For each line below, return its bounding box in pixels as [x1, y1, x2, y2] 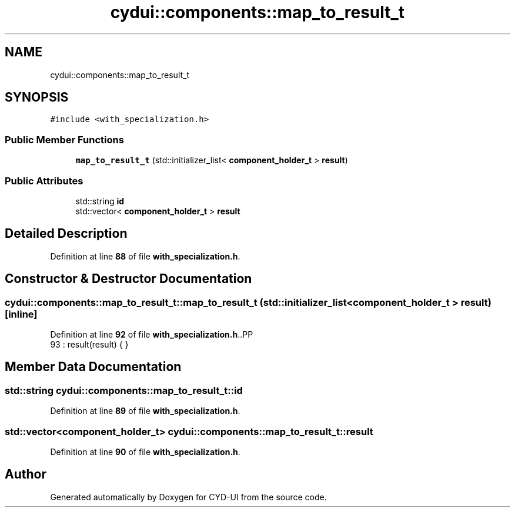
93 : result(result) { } [50, 339, 129, 349]
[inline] [5, 308, 38, 320]
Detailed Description [5, 226, 128, 241]
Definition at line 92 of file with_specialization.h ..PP [50, 329, 253, 339]
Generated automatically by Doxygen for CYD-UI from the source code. [50, 491, 327, 502]
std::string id [75, 196, 125, 206]
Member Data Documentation [5, 359, 182, 375]
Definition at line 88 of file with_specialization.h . [50, 251, 240, 261]
